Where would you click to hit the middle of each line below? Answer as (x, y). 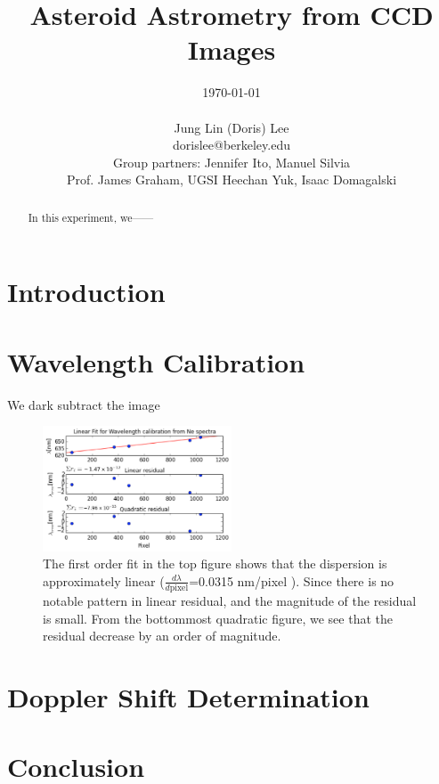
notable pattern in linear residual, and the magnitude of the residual (230, 601)
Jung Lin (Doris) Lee (232, 127)
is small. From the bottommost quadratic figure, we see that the (218, 618)
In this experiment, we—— (91, 217)
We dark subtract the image (84, 404)
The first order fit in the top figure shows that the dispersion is (215, 563)
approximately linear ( (104, 580)
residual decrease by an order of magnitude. (162, 636)
